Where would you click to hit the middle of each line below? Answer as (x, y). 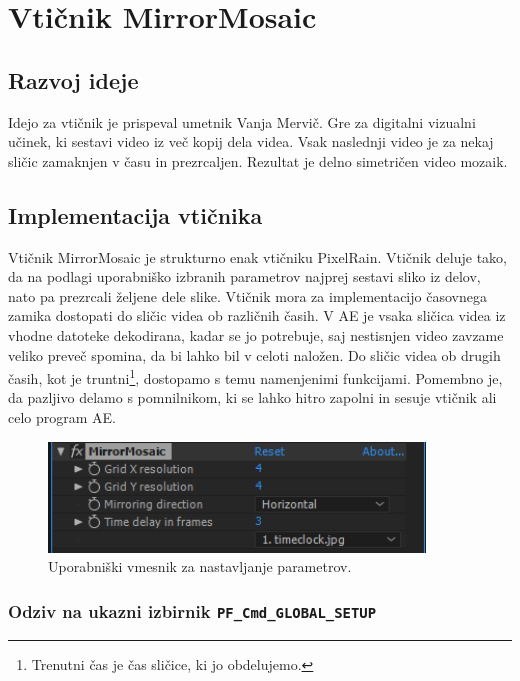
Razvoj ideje (73, 79)
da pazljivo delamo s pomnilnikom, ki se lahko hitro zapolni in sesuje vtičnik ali (252, 397)
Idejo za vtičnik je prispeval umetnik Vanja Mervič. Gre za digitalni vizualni (242, 121)
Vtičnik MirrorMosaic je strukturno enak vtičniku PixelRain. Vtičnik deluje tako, (257, 256)
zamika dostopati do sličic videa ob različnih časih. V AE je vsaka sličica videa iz (257, 315)
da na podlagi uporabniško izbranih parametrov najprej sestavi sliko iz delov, (244, 276)
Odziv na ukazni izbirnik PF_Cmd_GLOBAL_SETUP (192, 610)
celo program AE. (62, 416)
